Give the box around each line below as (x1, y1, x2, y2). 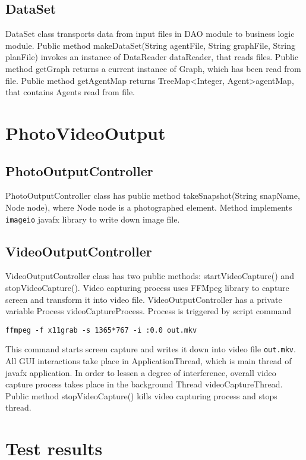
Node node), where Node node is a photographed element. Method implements (5, 201, 292, 213)
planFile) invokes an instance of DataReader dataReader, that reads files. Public (5, 51, 298, 63)
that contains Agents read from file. (5, 86, 135, 98)
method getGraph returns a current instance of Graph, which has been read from (5, 62, 301, 74)
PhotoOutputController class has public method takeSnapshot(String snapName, (5, 189, 300, 202)
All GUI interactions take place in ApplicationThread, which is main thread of (5, 355, 292, 367)
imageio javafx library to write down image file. (5, 212, 180, 225)
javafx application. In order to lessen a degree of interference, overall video (5, 366, 276, 378)
